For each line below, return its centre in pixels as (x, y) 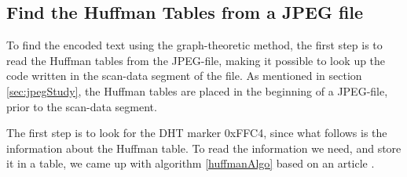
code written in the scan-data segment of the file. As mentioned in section (184, 76)
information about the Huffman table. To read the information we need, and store (204, 148)
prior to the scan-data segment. (82, 106)
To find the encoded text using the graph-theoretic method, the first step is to (194, 45)
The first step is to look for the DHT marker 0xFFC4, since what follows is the (197, 133)
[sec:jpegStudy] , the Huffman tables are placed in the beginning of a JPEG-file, (197, 90)
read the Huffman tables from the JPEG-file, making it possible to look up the (196, 60)
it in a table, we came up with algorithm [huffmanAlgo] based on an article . (191, 163)
